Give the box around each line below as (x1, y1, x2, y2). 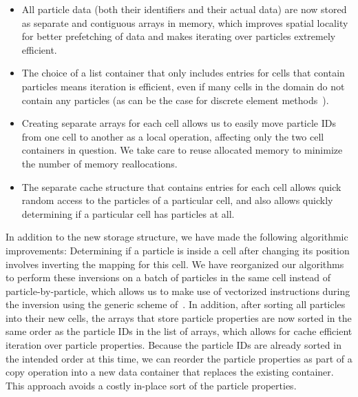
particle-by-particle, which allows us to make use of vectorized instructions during (6, 283, 350, 298)
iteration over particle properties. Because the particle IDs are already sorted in (6, 338, 341, 352)
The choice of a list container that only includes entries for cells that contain (21, 65, 345, 80)
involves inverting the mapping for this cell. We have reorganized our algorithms (6, 256, 344, 271)
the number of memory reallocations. (21, 156, 178, 170)
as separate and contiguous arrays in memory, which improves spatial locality (21, 15, 348, 30)
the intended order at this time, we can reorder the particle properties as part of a (6, 351, 352, 365)
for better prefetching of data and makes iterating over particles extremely (21, 29, 336, 43)
